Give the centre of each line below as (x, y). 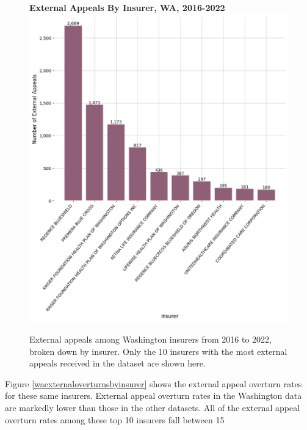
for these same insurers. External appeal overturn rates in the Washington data (153, 395)
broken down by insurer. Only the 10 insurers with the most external (158, 351)
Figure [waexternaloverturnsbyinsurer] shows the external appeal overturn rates (153, 383)
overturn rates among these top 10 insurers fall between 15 (115, 419)
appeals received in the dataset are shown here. (117, 363)
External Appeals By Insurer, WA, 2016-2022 (127, 7)
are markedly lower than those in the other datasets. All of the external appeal (153, 407)
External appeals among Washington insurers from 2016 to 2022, (150, 339)
